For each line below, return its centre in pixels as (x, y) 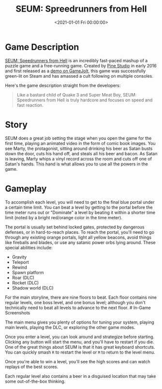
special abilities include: (29, 247)
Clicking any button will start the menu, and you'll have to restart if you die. (80, 342)
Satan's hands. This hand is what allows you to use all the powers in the (77, 164)
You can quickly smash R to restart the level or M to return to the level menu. (80, 352)
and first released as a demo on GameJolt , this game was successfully (75, 71)
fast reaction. (30, 105)
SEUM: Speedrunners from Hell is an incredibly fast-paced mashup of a (76, 60)
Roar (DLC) (23, 277)
